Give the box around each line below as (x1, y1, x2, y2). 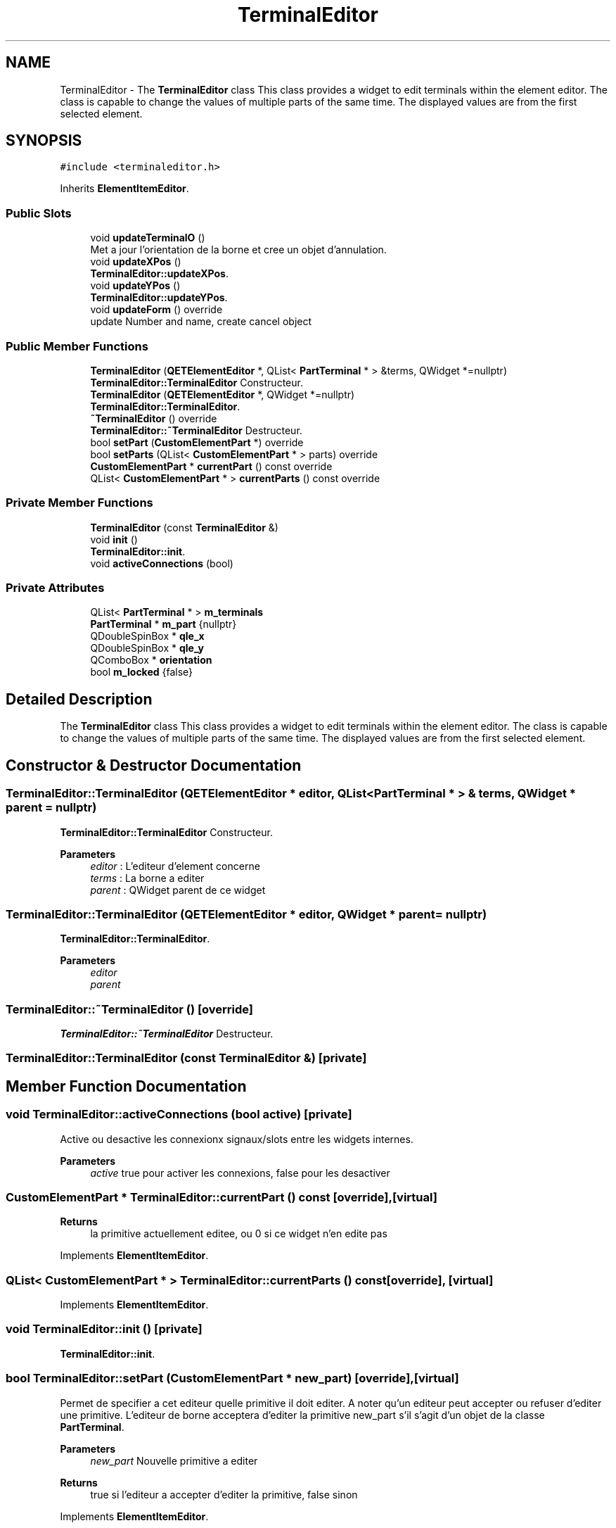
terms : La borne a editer (90, 871, 205, 884)
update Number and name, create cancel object (90, 315, 312, 328)
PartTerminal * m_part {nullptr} (90, 618, 237, 631)
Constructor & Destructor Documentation (6, 756, 302, 774)
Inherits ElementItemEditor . (60, 182, 189, 195)
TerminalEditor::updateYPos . (90, 291, 228, 304)
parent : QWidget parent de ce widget (90, 883, 266, 896)
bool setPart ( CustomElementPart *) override (90, 436, 304, 448)
